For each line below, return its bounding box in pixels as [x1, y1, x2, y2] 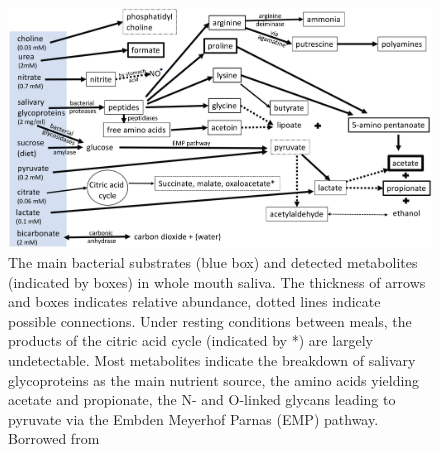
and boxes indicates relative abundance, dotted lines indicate [8, 291, 381, 312]
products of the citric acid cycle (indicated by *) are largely [8, 330, 374, 351]
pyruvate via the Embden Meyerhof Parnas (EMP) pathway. [8, 408, 379, 429]
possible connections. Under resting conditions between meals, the [8, 310, 412, 331]
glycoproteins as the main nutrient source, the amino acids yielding [8, 369, 420, 390]
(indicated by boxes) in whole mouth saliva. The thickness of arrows [8, 271, 426, 292]
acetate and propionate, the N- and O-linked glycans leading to [8, 389, 396, 410]
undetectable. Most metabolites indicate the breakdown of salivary [8, 349, 416, 370]
